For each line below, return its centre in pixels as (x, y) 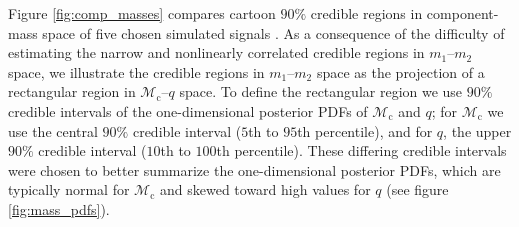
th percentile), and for (365, 130)
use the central (53, 130)
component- (462, 13)
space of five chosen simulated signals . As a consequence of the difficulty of (273, 32)
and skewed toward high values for (265, 189)
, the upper (477, 130)
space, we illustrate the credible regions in (136, 71)
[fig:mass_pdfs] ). (59, 208)
